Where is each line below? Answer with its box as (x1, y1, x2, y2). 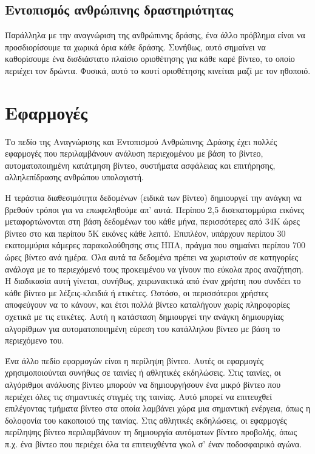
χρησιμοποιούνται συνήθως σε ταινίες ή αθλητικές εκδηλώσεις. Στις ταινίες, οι (5, 366, 281, 379)
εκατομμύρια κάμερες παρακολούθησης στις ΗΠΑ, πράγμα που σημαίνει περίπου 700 (5, 239, 305, 251)
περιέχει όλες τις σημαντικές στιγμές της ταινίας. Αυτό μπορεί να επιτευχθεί (5, 390, 272, 402)
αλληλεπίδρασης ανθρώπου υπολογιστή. (5, 171, 144, 183)
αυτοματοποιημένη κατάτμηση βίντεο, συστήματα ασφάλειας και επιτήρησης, (5, 158, 276, 171)
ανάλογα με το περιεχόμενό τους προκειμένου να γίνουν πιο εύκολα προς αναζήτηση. (5, 262, 303, 275)
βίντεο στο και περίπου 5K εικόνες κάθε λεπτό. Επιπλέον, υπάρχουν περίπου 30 (5, 226, 286, 239)
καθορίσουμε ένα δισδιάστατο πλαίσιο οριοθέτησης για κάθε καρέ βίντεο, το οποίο (5, 52, 295, 65)
